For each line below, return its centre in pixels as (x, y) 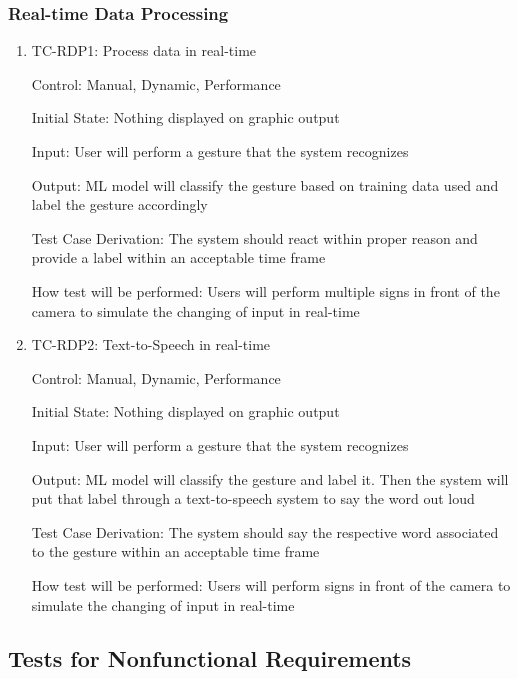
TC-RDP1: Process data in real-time (144, 50)
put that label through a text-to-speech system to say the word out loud (253, 498)
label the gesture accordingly (119, 204)
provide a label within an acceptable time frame (178, 257)
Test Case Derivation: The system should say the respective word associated (265, 531)
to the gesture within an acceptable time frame (175, 551)
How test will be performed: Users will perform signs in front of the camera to (271, 584)
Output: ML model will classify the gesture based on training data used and (265, 184)
